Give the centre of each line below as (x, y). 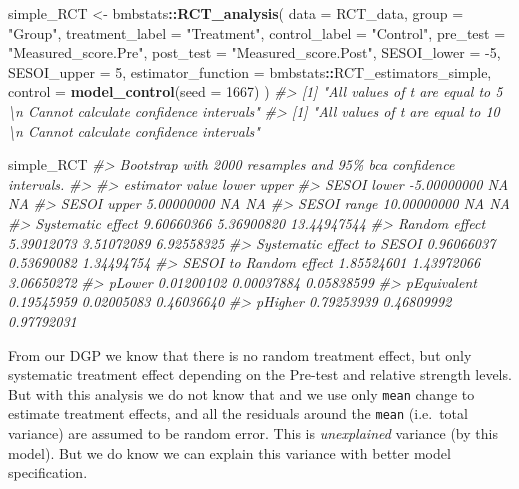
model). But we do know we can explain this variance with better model (229, 452)
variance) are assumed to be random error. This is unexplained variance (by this (253, 433)
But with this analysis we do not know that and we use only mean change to (241, 393)
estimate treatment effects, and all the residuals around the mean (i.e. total (238, 413)
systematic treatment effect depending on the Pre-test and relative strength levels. (260, 374)
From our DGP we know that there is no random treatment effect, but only (240, 354)
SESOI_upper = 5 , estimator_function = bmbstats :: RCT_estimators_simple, (250, 71)
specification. (48, 472)
